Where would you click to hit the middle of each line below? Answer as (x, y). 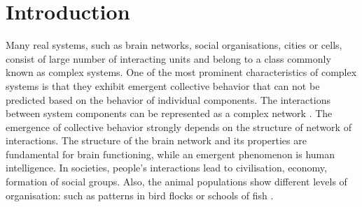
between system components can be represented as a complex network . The (169, 113)
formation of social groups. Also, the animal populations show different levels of (176, 182)
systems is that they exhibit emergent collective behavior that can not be (163, 85)
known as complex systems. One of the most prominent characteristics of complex (181, 72)
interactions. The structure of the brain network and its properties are (156, 140)
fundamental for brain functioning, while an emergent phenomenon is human (170, 154)
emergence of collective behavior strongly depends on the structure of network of (179, 127)
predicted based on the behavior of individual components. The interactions (168, 99)
